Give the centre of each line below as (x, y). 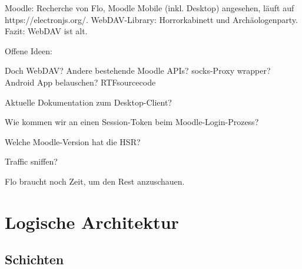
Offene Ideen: (29, 50)
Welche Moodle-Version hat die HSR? (73, 141)
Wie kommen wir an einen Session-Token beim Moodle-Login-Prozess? (132, 122)
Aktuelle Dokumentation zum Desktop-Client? (88, 102)
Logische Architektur (92, 222)
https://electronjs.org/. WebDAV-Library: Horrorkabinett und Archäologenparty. (151, 19)
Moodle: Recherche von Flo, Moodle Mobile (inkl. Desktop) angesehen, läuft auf (150, 8)
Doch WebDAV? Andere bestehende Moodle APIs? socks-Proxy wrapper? (138, 70)
